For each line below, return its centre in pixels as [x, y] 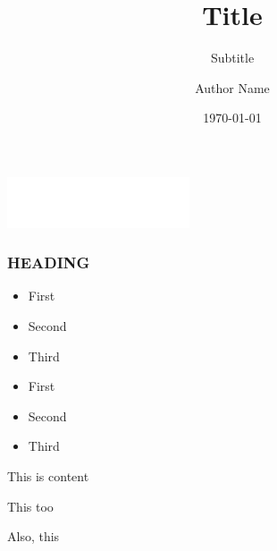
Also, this [34, 536]
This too [30, 506]
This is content [48, 475]
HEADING [49, 263]
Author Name [232, 87]
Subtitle [232, 58]
